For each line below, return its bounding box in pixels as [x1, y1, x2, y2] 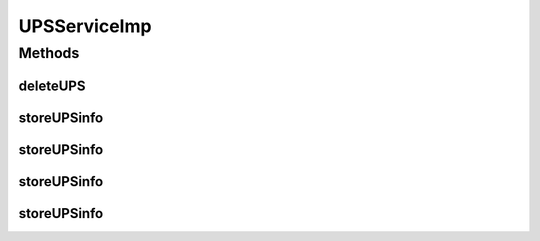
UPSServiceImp [18, 15, 152, 37]
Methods [18, 44, 80, 62]
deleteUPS [18, 77, 86, 94]
